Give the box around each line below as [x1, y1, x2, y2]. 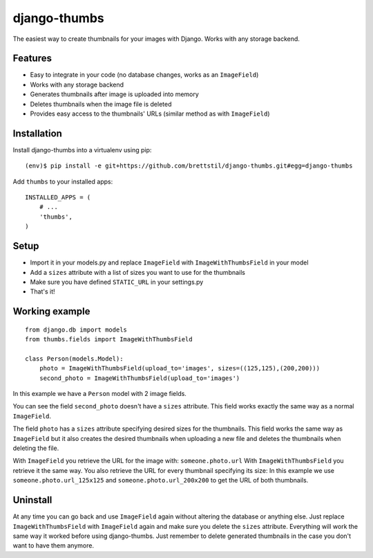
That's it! [30, 287, 55, 296]
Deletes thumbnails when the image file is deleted [30, 100, 172, 108]
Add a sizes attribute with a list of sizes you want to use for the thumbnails [30, 268, 245, 276]
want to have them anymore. [12, 541, 95, 550]
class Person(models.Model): [25, 354, 124, 363]
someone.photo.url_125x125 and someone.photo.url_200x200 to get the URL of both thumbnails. [12, 476, 309, 485]
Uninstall [12, 494, 52, 506]
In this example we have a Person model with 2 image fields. [12, 390, 186, 398]
